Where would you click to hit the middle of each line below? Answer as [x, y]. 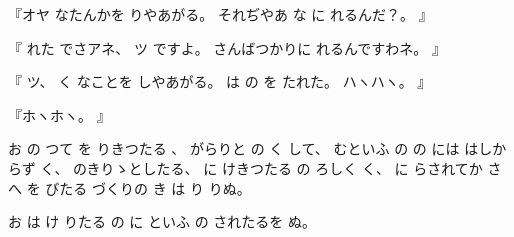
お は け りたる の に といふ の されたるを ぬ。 [162, 221]
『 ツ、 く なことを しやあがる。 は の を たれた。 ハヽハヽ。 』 [220, 81]
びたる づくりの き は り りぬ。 [148, 187]
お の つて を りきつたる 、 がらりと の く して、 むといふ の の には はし [250, 148]
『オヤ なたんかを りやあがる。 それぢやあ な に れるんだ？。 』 [220, 14]
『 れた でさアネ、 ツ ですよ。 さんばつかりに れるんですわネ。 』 [227, 47]
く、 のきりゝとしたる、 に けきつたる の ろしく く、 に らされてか [261, 167]
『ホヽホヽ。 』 [59, 114]
